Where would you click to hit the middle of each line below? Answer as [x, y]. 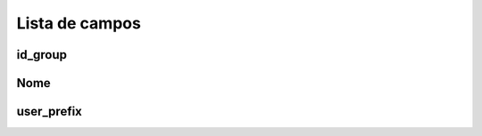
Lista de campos [79, 23]
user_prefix [49, 112]
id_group [42, 55]
